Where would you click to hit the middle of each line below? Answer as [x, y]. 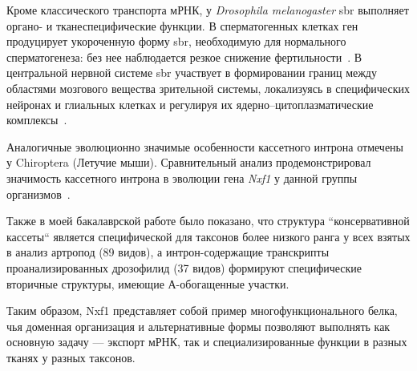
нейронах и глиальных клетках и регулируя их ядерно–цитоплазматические [190, 104]
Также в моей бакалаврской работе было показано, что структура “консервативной [208, 221]
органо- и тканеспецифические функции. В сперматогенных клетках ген [182, 25]
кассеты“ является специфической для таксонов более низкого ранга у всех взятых [208, 236]
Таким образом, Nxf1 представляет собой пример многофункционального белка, [202, 311]
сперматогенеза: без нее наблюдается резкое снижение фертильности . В [184, 56]
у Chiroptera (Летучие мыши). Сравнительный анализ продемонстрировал [189, 162]
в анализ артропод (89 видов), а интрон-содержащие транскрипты [168, 252]
